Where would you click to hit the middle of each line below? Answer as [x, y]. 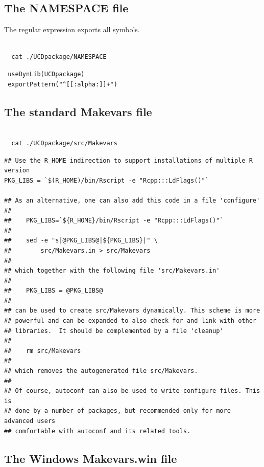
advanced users [30, 421]
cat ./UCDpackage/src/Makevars [64, 143]
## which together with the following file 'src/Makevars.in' [112, 271]
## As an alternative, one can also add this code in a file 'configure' [132, 200]
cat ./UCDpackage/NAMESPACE [59, 57]
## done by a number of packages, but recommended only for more [117, 411]
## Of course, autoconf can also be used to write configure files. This [132, 391]
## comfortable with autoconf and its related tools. [98, 431]
